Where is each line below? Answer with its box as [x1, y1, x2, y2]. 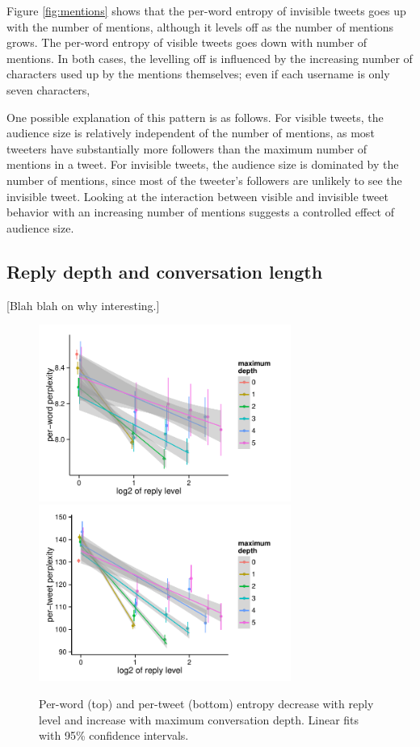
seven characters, [6, 81, 90, 98]
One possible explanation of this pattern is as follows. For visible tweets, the [6, 108, 384, 125]
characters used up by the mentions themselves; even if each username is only [6, 65, 390, 82]
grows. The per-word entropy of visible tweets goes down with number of [6, 34, 367, 51]
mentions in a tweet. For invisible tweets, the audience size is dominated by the [6, 156, 399, 173]
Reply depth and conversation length [6, 258, 323, 283]
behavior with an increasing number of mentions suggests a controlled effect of [6, 204, 395, 220]
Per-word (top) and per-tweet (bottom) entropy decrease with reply [39, 695, 374, 712]
